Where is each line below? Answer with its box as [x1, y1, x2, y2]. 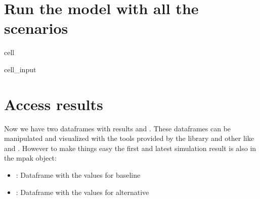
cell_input [4, 64, 36, 74]
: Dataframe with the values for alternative [16, 186, 149, 197]
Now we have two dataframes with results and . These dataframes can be [4, 123, 231, 133]
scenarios [4, 18, 68, 38]
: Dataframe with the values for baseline [16, 170, 141, 180]
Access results [4, 93, 103, 114]
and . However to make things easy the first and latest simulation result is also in [4, 142, 256, 153]
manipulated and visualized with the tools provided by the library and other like [4, 133, 254, 143]
